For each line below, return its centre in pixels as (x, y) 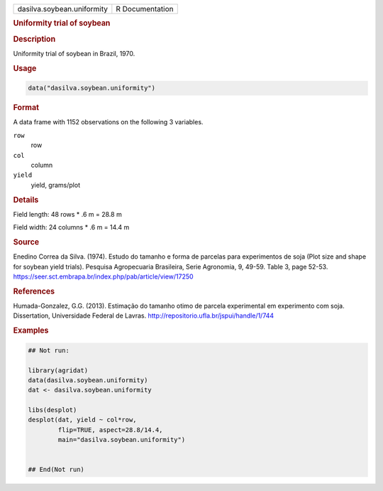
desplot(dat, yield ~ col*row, (83, 420)
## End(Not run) (56, 470)
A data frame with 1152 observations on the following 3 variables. (108, 122)
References (34, 291)
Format (26, 108)
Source (26, 242)
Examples (31, 330)
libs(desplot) (52, 410)
